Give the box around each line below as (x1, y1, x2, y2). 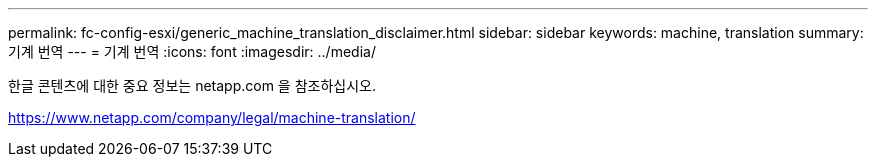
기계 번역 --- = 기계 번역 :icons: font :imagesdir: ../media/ (8, 43, 376, 60)
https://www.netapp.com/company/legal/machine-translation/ (8, 109, 416, 126)
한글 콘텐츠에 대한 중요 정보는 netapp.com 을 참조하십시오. (8, 77, 376, 94)
